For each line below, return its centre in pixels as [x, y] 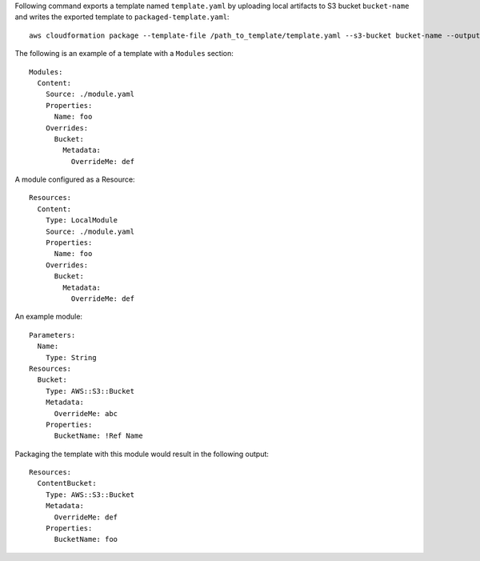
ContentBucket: [67, 483]
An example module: [49, 317]
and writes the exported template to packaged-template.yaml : [122, 17]
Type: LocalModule [82, 220]
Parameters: [52, 335]
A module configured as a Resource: [75, 179]
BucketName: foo [86, 539]
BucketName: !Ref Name [98, 436]
